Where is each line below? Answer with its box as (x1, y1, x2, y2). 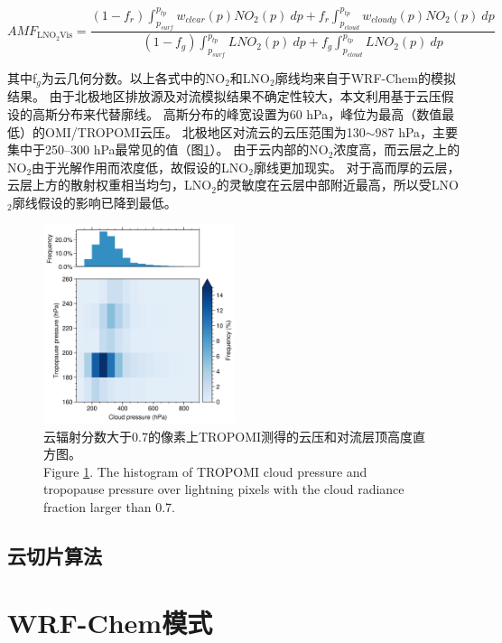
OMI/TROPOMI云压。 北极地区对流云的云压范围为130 (44, 122, 366, 141)
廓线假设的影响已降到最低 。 (12, 192, 177, 211)
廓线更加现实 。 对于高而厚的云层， (253, 157, 460, 176)
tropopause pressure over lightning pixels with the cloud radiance (43, 480, 404, 499)
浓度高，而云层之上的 (333, 140, 460, 159)
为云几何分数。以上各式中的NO (41, 68, 226, 87)
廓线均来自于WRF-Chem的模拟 (274, 68, 456, 87)
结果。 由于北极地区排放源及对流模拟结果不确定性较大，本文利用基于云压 (7, 87, 442, 106)
